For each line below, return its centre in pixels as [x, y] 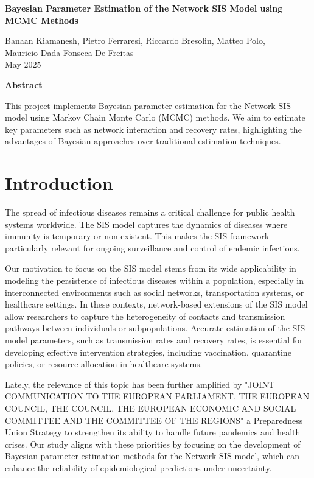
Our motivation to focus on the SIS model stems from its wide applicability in [151, 268]
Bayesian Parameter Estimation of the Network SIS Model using [144, 8]
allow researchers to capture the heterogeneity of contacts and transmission [145, 316]
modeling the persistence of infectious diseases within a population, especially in [154, 280]
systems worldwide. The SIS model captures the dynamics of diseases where [146, 224]
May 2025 [23, 64]
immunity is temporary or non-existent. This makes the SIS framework [137, 236]
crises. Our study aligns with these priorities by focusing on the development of [153, 444]
